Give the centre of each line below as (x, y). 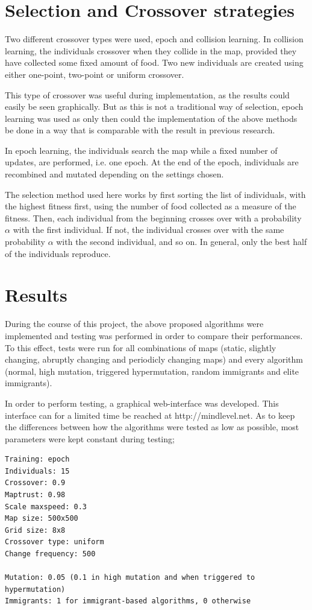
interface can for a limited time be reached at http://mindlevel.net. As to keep (150, 415)
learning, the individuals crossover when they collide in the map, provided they (151, 50)
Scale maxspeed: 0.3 (46, 507)
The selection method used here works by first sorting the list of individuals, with (155, 194)
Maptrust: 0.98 (35, 495)
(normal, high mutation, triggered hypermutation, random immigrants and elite (152, 371)
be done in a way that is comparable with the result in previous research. (140, 130)
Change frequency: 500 (50, 554)
